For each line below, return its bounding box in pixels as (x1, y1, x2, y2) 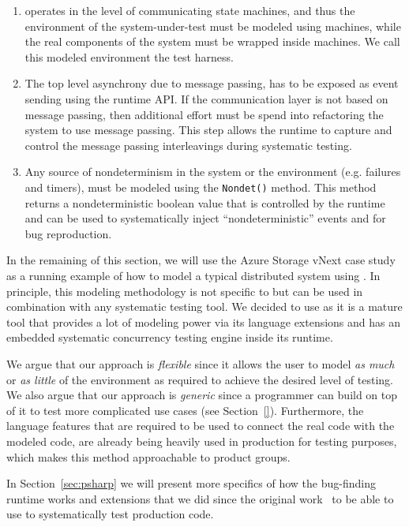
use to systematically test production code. (6, 506, 214, 522)
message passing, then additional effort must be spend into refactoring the (24, 106, 384, 122)
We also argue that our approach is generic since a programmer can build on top (6, 387, 398, 403)
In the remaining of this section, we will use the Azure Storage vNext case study (6, 252, 396, 268)
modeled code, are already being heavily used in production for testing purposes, (6, 432, 397, 449)
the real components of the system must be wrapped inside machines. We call (24, 33, 400, 50)
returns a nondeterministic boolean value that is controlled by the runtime (24, 194, 385, 211)
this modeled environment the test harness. (24, 48, 234, 65)
